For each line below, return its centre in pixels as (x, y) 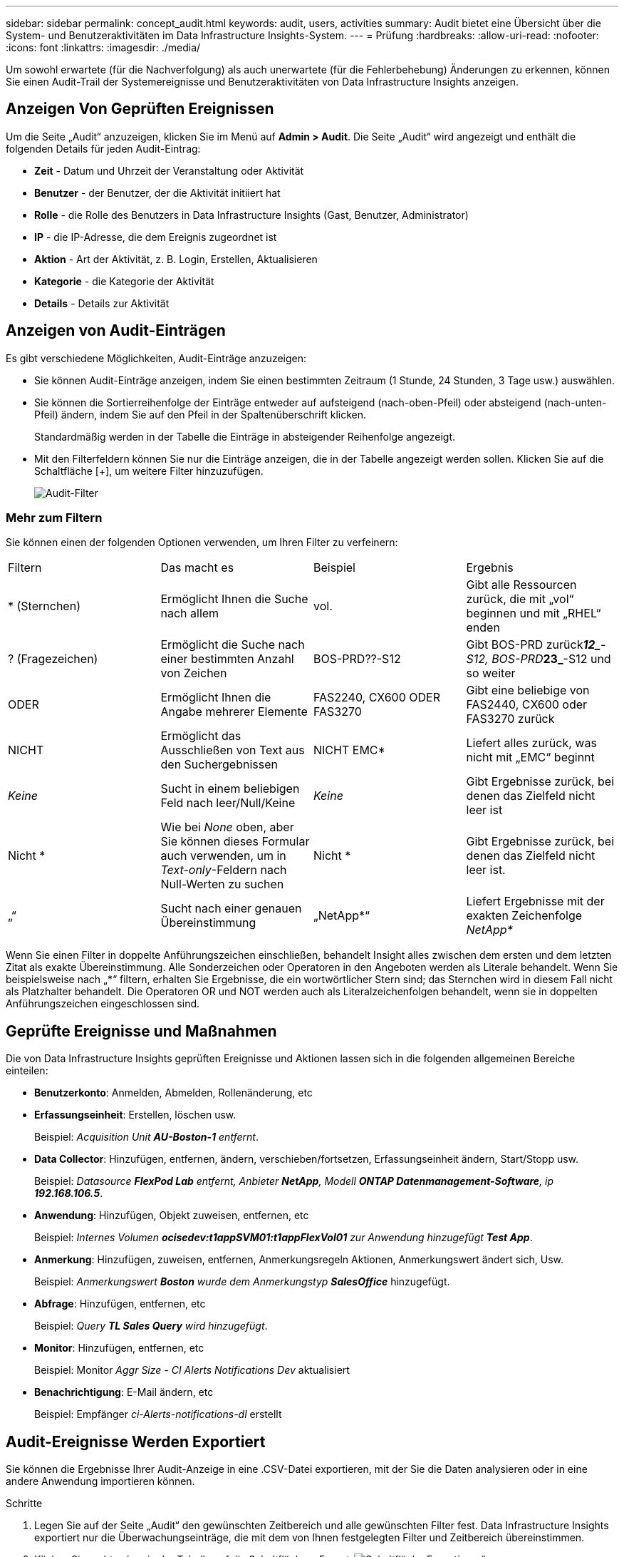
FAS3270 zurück (510, 719)
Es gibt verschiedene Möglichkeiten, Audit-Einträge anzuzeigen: (156, 358)
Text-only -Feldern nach (224, 870)
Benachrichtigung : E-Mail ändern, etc (124, 1392)
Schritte (24, 1504)
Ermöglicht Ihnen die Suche (234, 599)
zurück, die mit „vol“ (520, 599)
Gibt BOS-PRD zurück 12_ (534, 645)
